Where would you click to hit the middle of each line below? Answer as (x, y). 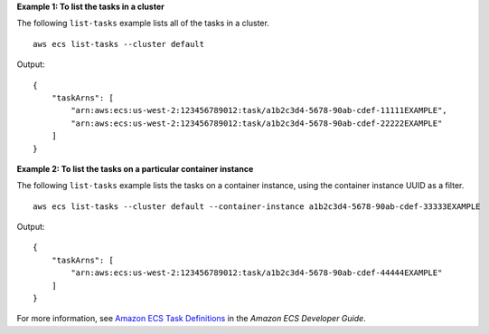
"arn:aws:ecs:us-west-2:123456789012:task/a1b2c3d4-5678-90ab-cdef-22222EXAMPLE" (257, 123)
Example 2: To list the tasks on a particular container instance (135, 168)
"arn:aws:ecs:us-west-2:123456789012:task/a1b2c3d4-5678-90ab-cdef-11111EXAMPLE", (259, 110)
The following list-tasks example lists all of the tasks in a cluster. (143, 24)
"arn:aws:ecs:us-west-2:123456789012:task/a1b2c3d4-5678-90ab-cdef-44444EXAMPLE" (257, 273)
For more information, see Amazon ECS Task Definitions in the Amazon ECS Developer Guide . (191, 319)
